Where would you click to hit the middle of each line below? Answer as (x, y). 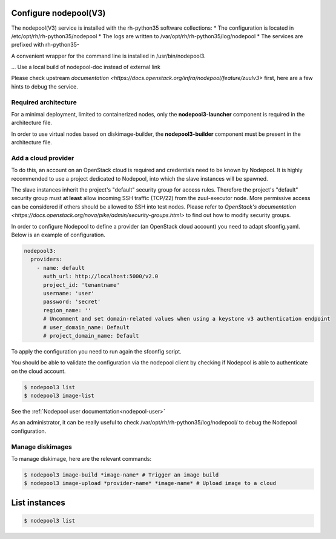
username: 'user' (69, 293)
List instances (38, 502)
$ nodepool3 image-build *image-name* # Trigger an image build (121, 475)
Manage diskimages (41, 447)
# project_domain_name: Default (91, 336)
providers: (47, 259)
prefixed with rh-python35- (45, 45)
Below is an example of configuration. (58, 235)
